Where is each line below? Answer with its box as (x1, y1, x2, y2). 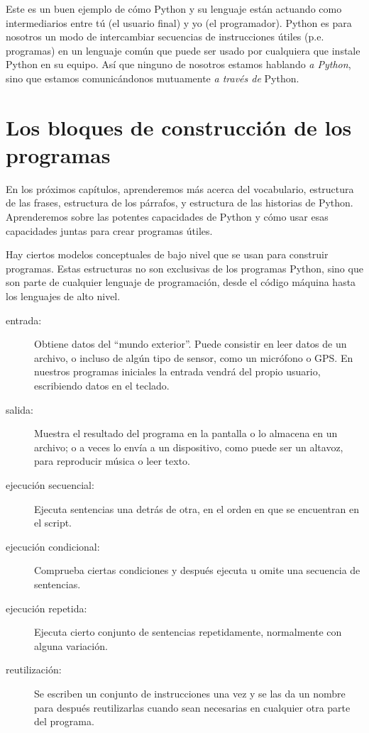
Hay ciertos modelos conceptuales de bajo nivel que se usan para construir (6, 247, 329, 262)
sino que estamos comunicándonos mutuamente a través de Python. (6, 70, 299, 85)
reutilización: (6, 662, 62, 677)
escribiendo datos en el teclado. (34, 378, 170, 392)
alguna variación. (34, 638, 108, 653)
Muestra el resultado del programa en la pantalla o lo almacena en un (34, 426, 338, 441)
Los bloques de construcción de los (6, 112, 352, 141)
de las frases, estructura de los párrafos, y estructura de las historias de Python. (6, 195, 353, 210)
